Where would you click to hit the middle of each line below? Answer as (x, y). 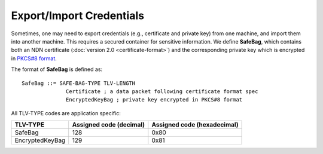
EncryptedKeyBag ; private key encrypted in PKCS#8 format (154, 100)
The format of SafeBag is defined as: (57, 69)
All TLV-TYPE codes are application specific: (66, 113)
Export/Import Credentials (78, 16)
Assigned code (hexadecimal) (195, 125)
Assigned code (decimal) (109, 125)
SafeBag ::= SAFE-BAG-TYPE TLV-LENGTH (79, 83)
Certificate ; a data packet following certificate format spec (162, 91)
